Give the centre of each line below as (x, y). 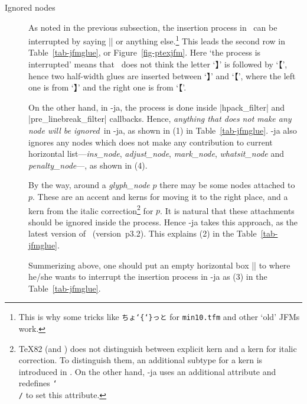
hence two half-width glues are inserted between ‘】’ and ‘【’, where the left (162, 75)
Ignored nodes (30, 7)
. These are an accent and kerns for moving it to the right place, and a (160, 196)
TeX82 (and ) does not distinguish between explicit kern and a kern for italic (158, 348)
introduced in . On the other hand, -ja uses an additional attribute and (147, 371)
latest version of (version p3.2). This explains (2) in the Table (143, 233)
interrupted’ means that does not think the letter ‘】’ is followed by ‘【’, (158, 64)
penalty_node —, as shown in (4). (88, 165)
